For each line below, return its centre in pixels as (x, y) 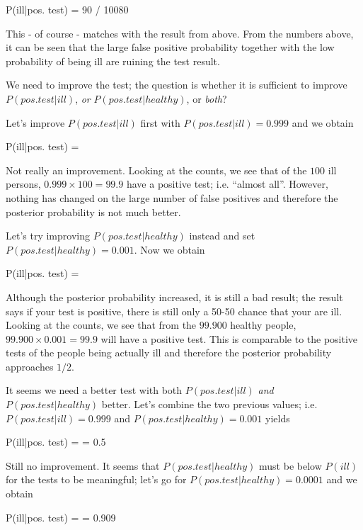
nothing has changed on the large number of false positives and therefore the (172, 197)
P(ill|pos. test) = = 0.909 (61, 517)
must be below (290, 465)
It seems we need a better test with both (94, 390)
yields (278, 418)
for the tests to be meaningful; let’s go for (96, 479)
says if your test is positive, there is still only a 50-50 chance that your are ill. (174, 311)
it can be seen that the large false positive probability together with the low (170, 47)
